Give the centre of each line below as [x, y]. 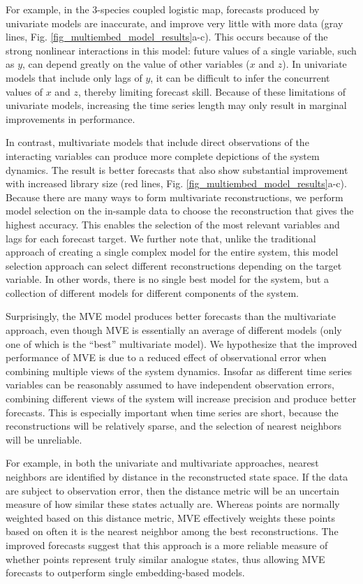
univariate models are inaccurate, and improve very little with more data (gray [175, 23]
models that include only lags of [74, 77]
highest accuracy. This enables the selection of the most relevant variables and [173, 224]
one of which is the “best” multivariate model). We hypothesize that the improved [181, 343]
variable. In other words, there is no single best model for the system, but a [168, 279]
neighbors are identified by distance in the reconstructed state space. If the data [177, 476]
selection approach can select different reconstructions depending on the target [174, 265]
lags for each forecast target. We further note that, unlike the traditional [161, 238]
